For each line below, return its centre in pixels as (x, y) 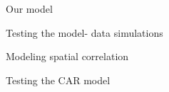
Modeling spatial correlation (67, 56)
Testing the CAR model (58, 80)
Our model (29, 8)
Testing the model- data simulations (84, 32)
